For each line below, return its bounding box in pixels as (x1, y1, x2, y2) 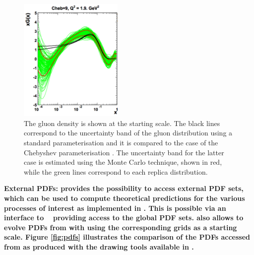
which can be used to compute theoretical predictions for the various (4, 192, 245, 203)
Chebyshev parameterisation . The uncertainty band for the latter (24, 147, 224, 157)
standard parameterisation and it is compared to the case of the (24, 137, 218, 147)
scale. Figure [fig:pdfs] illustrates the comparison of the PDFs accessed (4, 232, 250, 242)
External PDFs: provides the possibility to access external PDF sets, (4, 183, 244, 193)
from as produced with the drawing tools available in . (4, 241, 194, 252)
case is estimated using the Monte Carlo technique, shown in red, (24, 157, 222, 167)
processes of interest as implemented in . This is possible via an (4, 202, 226, 213)
